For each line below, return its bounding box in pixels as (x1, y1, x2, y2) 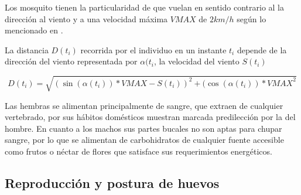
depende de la (237, 43, 287, 56)
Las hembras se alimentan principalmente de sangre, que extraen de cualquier (5, 99, 283, 111)
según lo (237, 12, 266, 25)
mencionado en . (5, 24, 63, 36)
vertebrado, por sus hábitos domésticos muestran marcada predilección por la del (5, 111, 296, 123)
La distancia (5, 43, 49, 56)
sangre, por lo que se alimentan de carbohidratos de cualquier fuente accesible (5, 134, 284, 146)
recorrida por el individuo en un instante (80, 43, 227, 56)
